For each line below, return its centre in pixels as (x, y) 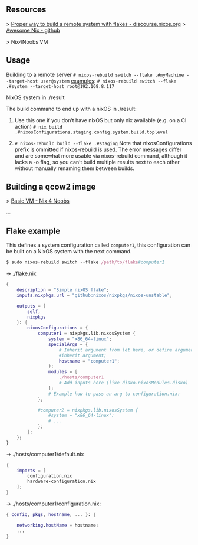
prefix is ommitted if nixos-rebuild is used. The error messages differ (98, 149)
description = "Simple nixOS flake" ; (63, 290)
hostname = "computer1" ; (89, 361)
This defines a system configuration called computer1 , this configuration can (98, 245)
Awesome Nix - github (33, 30)
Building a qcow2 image (51, 187)
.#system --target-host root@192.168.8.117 (60, 86)
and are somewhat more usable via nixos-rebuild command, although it (101, 155)
